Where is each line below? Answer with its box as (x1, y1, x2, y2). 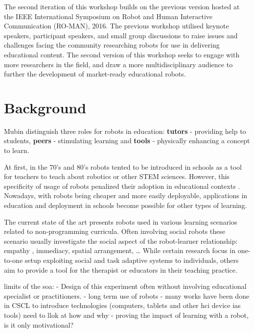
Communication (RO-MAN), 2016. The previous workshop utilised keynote (4, 21, 229, 31)
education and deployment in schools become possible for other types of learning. (4, 200, 247, 210)
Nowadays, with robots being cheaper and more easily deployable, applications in (4, 190, 248, 201)
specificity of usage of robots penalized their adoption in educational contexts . (4, 180, 240, 191)
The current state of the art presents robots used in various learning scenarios (4, 216, 237, 227)
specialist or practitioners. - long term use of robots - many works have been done (4, 290, 250, 301)
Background (4, 97, 87, 117)
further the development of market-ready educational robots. (4, 69, 186, 79)
